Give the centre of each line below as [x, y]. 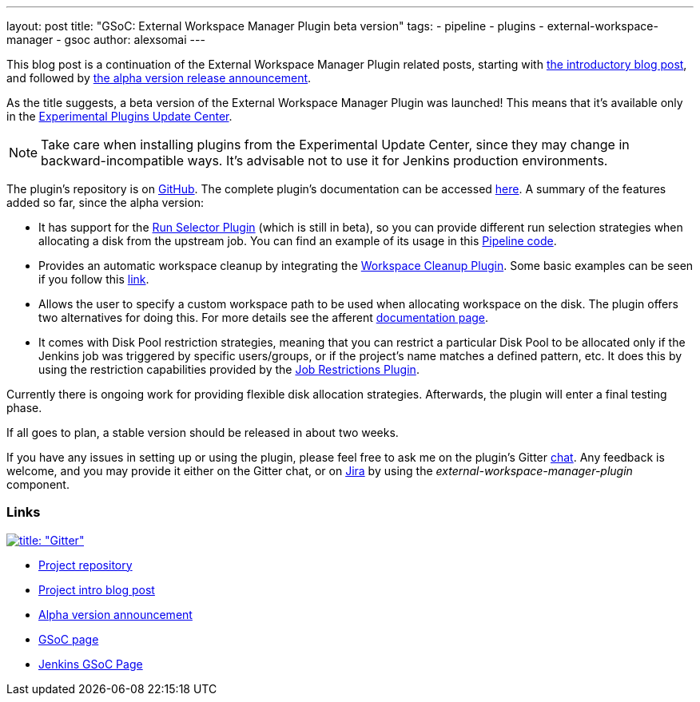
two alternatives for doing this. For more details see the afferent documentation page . [264, 317]
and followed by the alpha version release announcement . [159, 78]
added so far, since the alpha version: [105, 202]
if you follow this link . [94, 279]
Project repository [86, 565]
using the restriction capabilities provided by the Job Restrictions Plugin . [229, 369]
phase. [24, 408]
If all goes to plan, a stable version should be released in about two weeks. [203, 432]
